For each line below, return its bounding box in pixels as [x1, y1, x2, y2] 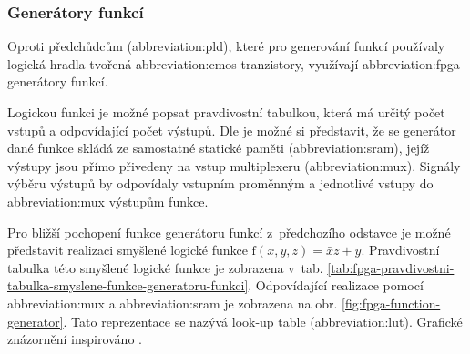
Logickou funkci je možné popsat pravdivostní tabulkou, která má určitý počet [7, 103, 445, 121]
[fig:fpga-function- [342, 293, 441, 312]
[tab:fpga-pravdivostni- [327, 258, 455, 277]
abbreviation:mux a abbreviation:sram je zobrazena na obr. [7, 293, 338, 312]
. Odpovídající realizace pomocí [248, 276, 424, 295]
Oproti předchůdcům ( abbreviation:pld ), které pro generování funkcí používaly [7, 36, 445, 56]
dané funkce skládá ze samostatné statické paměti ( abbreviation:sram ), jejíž [7, 138, 430, 157]
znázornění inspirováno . [7, 329, 142, 349]
